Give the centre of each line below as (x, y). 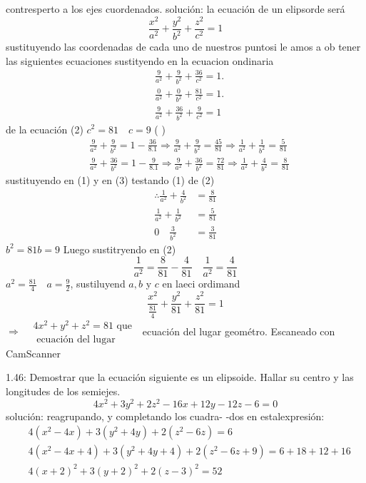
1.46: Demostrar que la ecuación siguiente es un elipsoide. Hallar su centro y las (180, 377)
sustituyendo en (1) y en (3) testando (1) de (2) (110, 179)
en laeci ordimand (201, 284)
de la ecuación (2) (45, 129)
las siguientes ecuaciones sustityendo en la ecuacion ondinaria (140, 60)
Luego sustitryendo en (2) (120, 249)
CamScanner (34, 353)
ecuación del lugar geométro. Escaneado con (239, 331)
